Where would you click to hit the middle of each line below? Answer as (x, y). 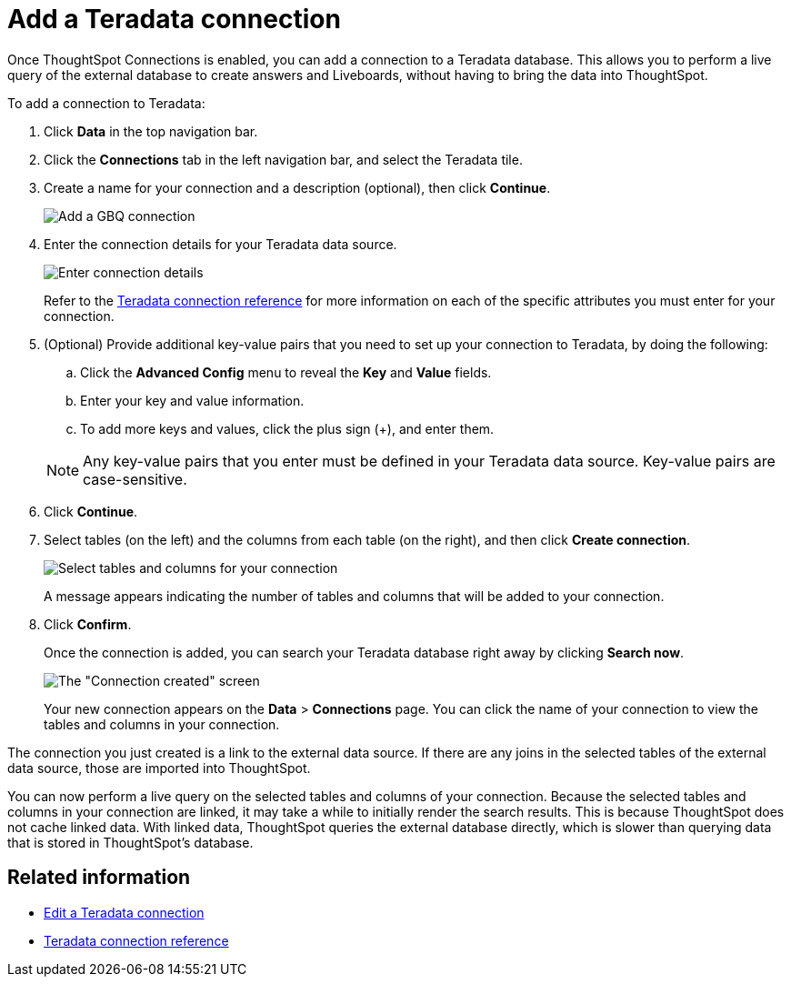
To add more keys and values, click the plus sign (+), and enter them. (287, 428)
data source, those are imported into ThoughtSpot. (159, 768)
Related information (99, 878)
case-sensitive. (135, 479)
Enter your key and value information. (192, 400)
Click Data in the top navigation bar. (151, 131)
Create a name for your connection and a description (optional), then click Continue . (297, 187)
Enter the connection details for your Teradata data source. (220, 244)
